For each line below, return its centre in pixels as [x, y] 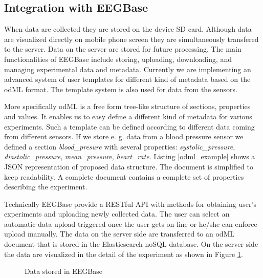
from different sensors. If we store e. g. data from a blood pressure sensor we [124, 136]
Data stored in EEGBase [63, 271]
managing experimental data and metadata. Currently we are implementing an [128, 69]
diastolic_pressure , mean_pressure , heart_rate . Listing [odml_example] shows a [130, 156]
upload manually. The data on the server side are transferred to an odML [119, 234]
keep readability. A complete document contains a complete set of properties [124, 176]
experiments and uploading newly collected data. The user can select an [117, 214]
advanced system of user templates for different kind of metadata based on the [127, 79]
